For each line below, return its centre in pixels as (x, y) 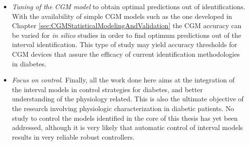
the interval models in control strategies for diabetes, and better (107, 89)
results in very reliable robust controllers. (73, 137)
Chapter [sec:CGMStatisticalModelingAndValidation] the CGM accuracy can (127, 25)
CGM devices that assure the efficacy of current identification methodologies (126, 54)
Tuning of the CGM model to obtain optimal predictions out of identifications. (129, 6)
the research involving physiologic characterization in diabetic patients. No (123, 108)
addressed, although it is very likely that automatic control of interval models (127, 127)
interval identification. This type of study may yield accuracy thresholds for (124, 44)
